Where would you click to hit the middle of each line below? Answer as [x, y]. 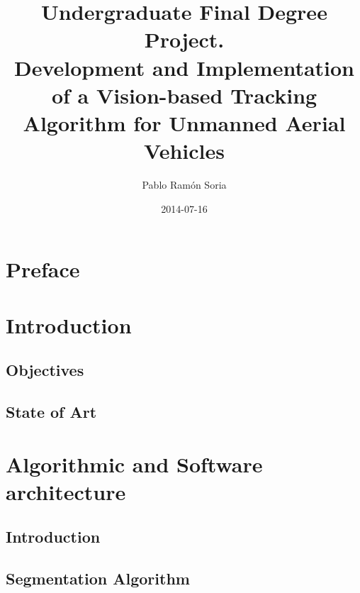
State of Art [51, 411]
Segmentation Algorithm [98, 578]
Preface [43, 269]
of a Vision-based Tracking [184, 95]
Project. [184, 39]
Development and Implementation [184, 67]
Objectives [45, 370]
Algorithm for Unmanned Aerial [184, 122]
